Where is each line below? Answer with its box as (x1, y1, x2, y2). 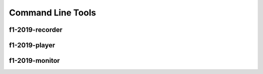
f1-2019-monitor (9, 57, 60, 65)
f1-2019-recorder (9, 26, 63, 34)
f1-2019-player (9, 41, 56, 49)
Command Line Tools (9, 7, 96, 18)
